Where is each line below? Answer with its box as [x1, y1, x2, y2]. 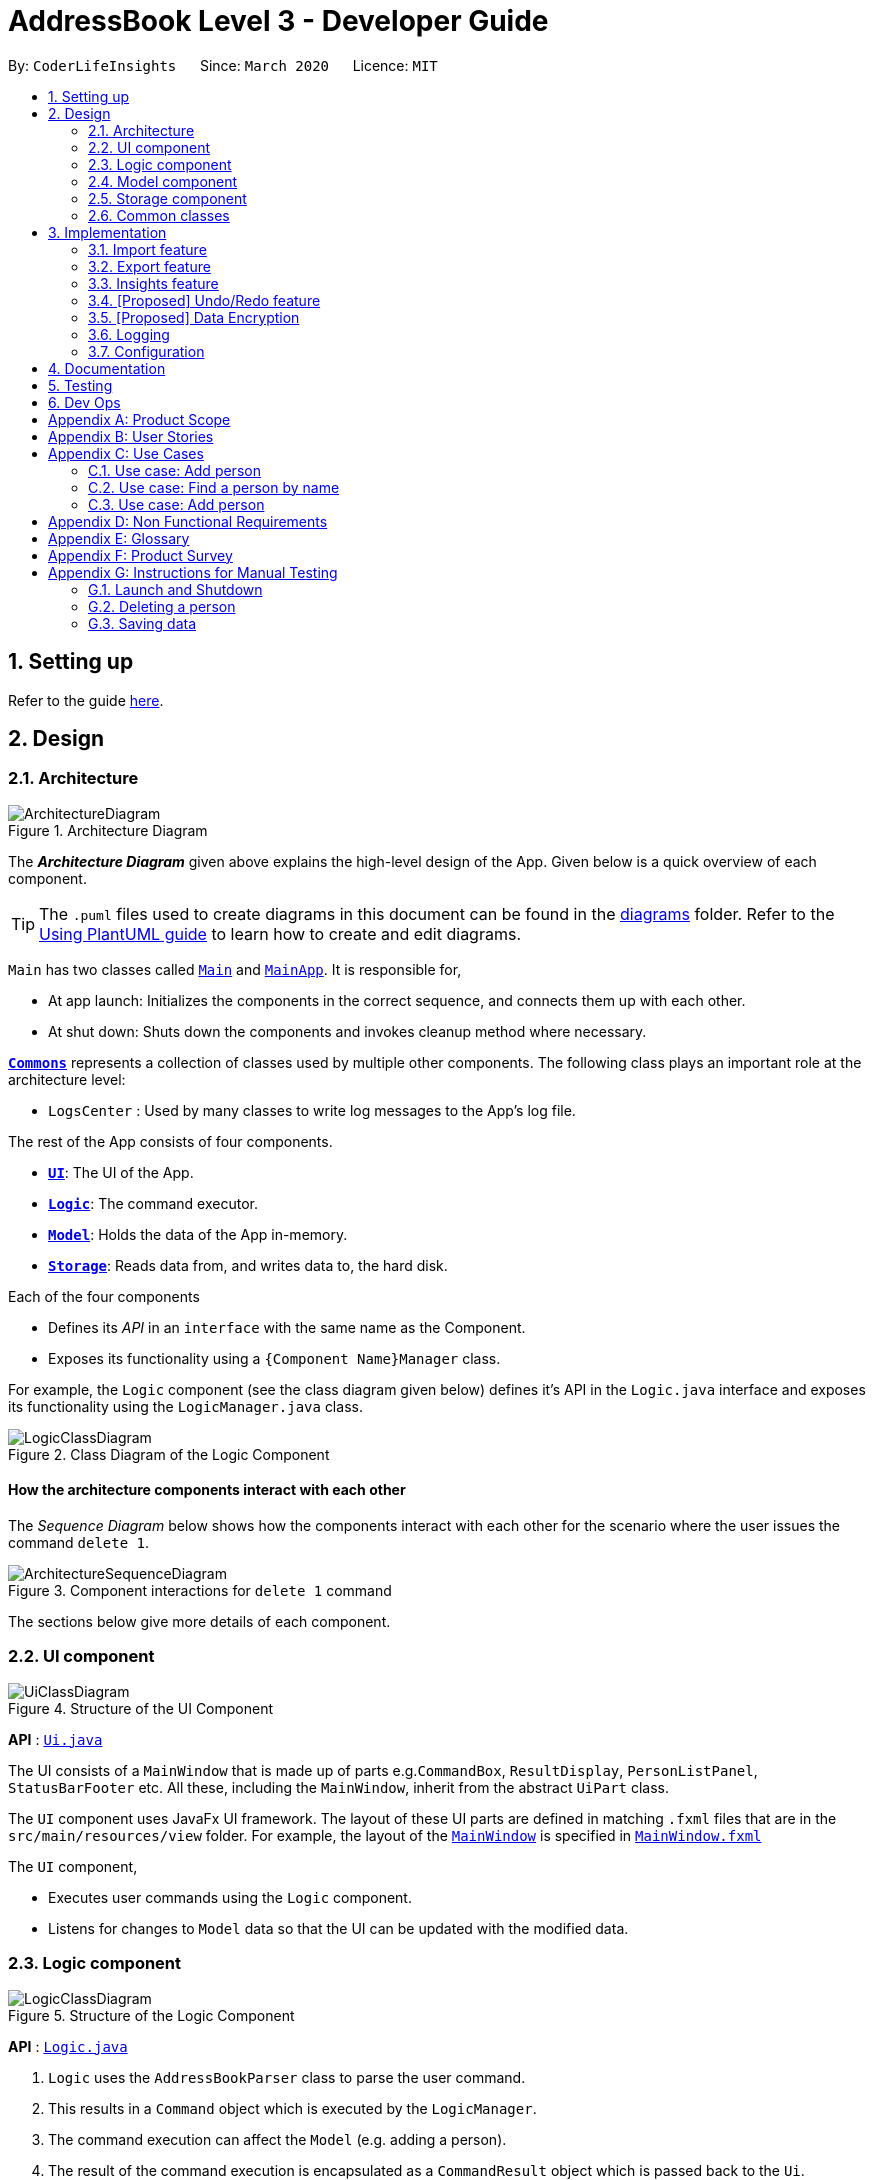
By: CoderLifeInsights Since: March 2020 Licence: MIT [8, 56, 438, 74]
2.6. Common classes [88, 206, 230, 224]
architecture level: [8, 1070, 126, 1088]
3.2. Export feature [88, 257, 211, 275]
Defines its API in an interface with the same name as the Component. [48, 1318, 526, 1336]
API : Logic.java [8, 2037, 128, 2055]
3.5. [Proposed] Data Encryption [88, 308, 300, 326]
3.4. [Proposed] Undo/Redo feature [88, 291, 321, 309]
